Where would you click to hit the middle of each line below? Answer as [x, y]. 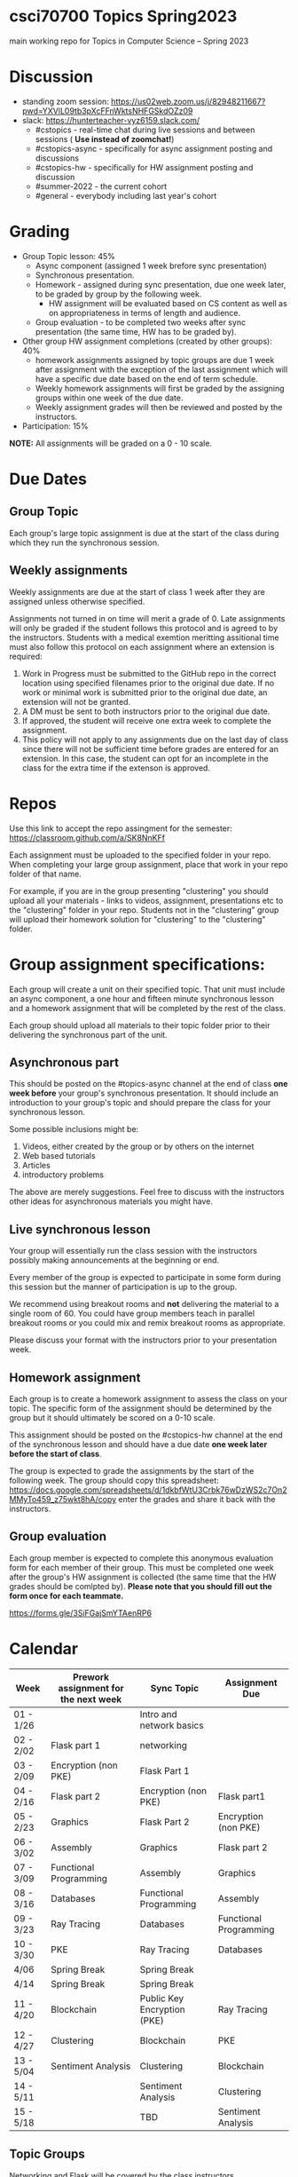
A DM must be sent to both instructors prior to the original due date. [146, 711]
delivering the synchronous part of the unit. [88, 1034]
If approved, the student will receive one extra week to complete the [147, 720]
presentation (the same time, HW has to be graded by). [136, 331]
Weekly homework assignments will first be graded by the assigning [160, 388]
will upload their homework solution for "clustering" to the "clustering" [137, 919]
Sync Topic [175, 1688]
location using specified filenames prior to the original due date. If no [148, 683]
